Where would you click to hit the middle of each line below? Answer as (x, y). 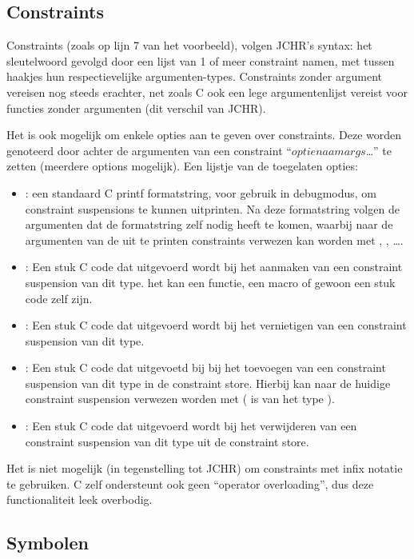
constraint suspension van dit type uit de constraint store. (167, 441)
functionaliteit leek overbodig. (80, 499)
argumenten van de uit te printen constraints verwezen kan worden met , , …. (214, 240)
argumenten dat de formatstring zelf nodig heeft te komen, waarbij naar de (209, 224)
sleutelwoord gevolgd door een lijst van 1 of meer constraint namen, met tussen (201, 60)
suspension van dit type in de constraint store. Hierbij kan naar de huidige (208, 383)
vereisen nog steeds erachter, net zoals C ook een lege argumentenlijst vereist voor (207, 92)
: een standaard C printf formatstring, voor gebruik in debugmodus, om (201, 192)
